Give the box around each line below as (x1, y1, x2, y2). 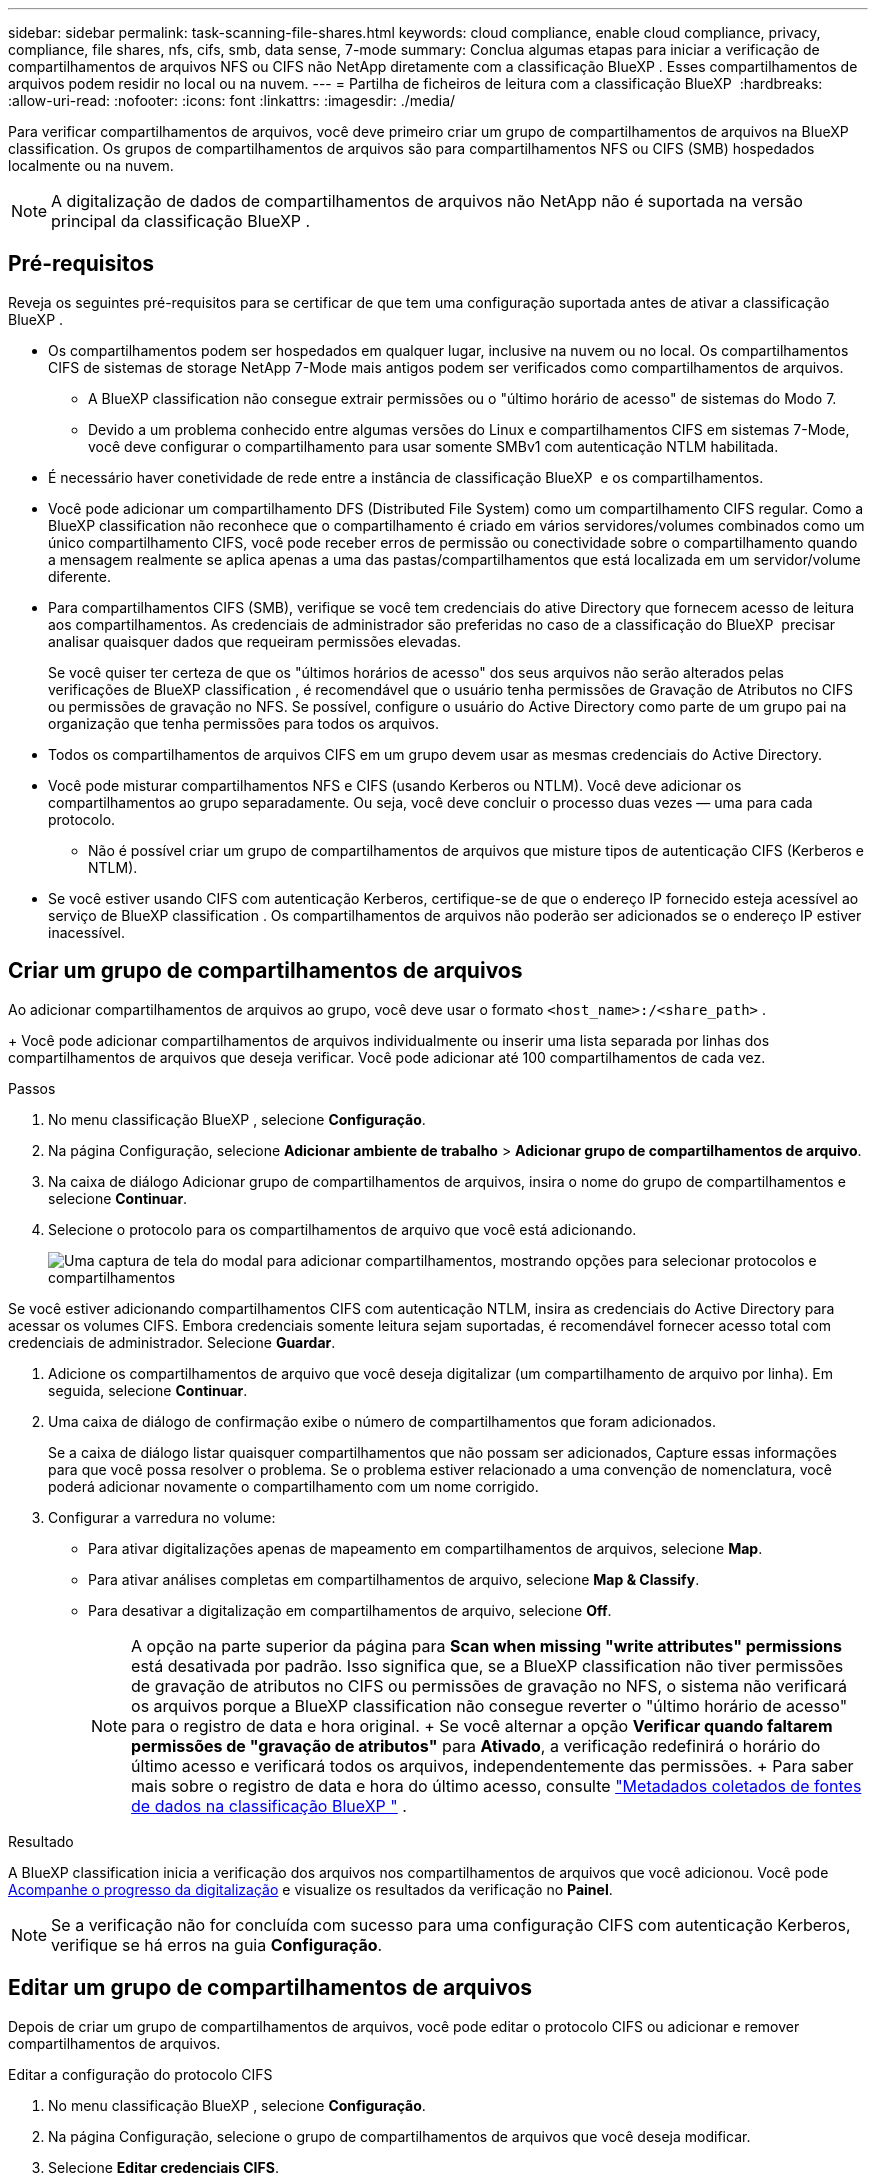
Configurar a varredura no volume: (48, 1508, 276, 1526)
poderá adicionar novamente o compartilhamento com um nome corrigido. (48, 1477, 539, 1495)
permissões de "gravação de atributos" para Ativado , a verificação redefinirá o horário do (131, 1735, 821, 1756)
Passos (8, 1079, 56, 1097)
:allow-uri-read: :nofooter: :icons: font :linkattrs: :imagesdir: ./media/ (8, 92, 456, 109)
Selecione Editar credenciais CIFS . (48, 2158, 279, 2176)
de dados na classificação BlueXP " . (131, 1795, 407, 1816)
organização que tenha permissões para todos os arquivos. (48, 714, 439, 732)
